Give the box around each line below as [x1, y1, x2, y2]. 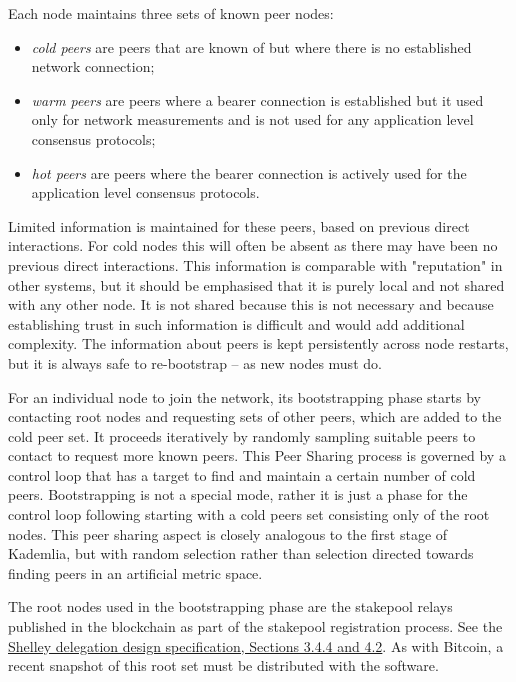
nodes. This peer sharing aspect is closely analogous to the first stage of [8, 523, 448, 544]
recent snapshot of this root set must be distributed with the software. [8, 655, 439, 676]
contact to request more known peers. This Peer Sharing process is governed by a [8, 445, 506, 466]
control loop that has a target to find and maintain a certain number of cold [8, 464, 476, 485]
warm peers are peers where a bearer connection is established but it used [31, 89, 484, 110]
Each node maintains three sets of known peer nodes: [8, 3, 334, 23]
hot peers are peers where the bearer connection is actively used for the [31, 162, 467, 183]
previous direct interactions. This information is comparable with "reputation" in [8, 254, 503, 275]
